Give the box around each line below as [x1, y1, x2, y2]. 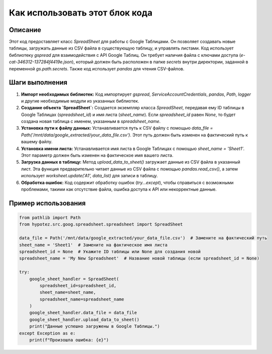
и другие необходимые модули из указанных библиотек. [21, 98, 139, 104]
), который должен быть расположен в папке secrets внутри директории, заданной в [72, 59, 248, 65]
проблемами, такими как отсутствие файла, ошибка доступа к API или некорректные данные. [21, 186, 217, 192]
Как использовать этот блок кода [9, 7, 153, 18]
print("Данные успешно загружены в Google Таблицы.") [29, 323, 160, 329]
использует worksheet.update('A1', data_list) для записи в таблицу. [21, 173, 158, 179]
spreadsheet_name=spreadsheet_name [39, 296, 125, 302]
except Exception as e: [19, 330, 76, 336]
